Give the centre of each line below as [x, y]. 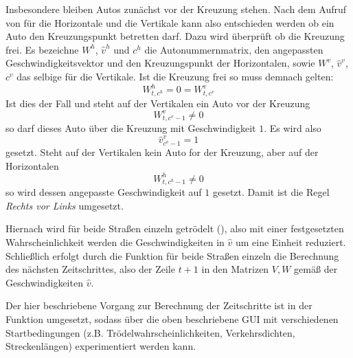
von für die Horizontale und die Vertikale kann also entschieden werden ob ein [170, 22]
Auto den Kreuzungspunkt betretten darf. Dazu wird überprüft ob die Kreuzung [175, 36]
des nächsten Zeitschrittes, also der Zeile [90, 269]
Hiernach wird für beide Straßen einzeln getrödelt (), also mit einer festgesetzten [175, 228]
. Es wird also [293, 128]
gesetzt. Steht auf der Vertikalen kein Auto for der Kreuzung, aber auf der [162, 152]
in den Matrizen [235, 269]
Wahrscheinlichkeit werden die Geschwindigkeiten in [115, 242]
